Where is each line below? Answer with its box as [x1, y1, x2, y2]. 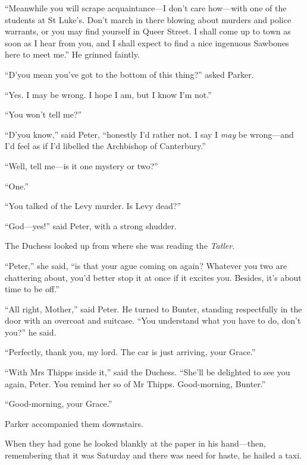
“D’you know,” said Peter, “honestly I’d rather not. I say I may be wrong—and [5, 128, 294, 140]
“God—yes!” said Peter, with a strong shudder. [5, 219, 177, 232]
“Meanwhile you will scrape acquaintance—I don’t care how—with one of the [5, 2, 287, 14]
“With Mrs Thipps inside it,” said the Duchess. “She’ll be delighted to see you [5, 366, 290, 378]
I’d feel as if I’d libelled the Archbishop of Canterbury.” [5, 140, 206, 152]
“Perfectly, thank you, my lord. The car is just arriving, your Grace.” [5, 346, 256, 358]
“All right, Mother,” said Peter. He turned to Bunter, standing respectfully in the [5, 302, 302, 315]
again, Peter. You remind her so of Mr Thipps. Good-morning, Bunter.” [5, 377, 266, 390]
